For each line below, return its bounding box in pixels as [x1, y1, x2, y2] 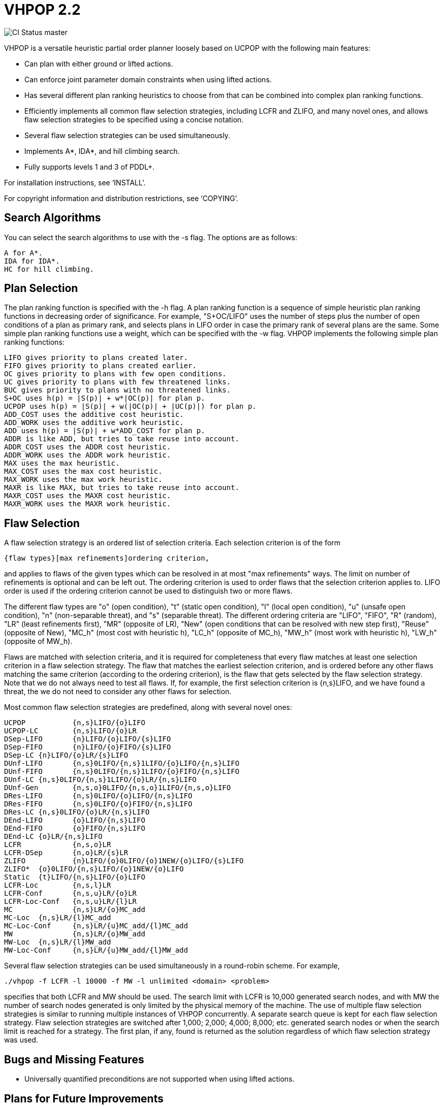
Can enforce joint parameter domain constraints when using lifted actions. [24, 75, 272, 84]
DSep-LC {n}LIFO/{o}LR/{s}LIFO [4, 751, 128, 760]
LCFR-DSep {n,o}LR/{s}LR [4, 849, 128, 857]
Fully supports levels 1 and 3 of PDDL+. [24, 162, 155, 171]
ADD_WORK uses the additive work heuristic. [4, 418, 184, 427]
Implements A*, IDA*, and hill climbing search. [24, 146, 180, 155]
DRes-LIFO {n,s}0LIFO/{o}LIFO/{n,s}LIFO [4, 792, 192, 800]
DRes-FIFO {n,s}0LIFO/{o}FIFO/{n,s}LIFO [4, 800, 192, 808]
